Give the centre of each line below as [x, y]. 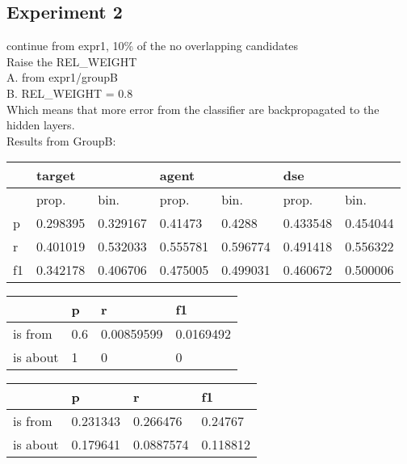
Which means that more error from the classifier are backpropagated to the [193, 109]
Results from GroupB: [61, 140]
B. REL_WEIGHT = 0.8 [70, 93]
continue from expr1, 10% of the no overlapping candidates [153, 46]
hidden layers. [41, 125]
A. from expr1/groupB [62, 77]
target [56, 175]
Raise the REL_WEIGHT [72, 61]
